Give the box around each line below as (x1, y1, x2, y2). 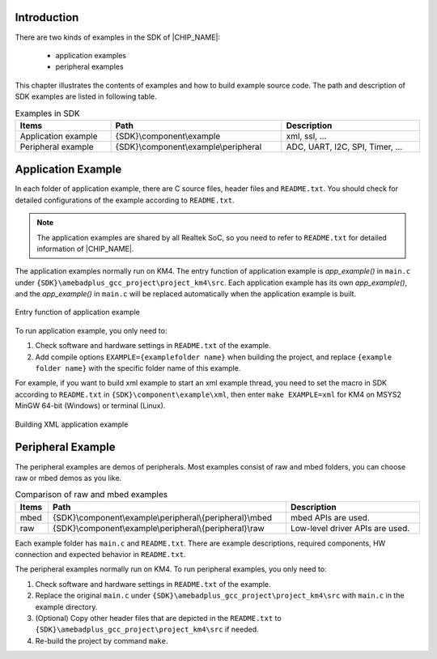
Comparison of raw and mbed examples (15, 489, 168, 500)
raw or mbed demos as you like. (15, 473, 122, 483)
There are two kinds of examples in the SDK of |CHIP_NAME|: (15, 32, 221, 42)
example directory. (35, 602, 98, 611)
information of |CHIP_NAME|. (36, 244, 134, 253)
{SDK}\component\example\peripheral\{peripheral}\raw (53, 522, 265, 534)
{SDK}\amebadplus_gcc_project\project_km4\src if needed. (35, 624, 259, 635)
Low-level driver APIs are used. (290, 522, 410, 534)
